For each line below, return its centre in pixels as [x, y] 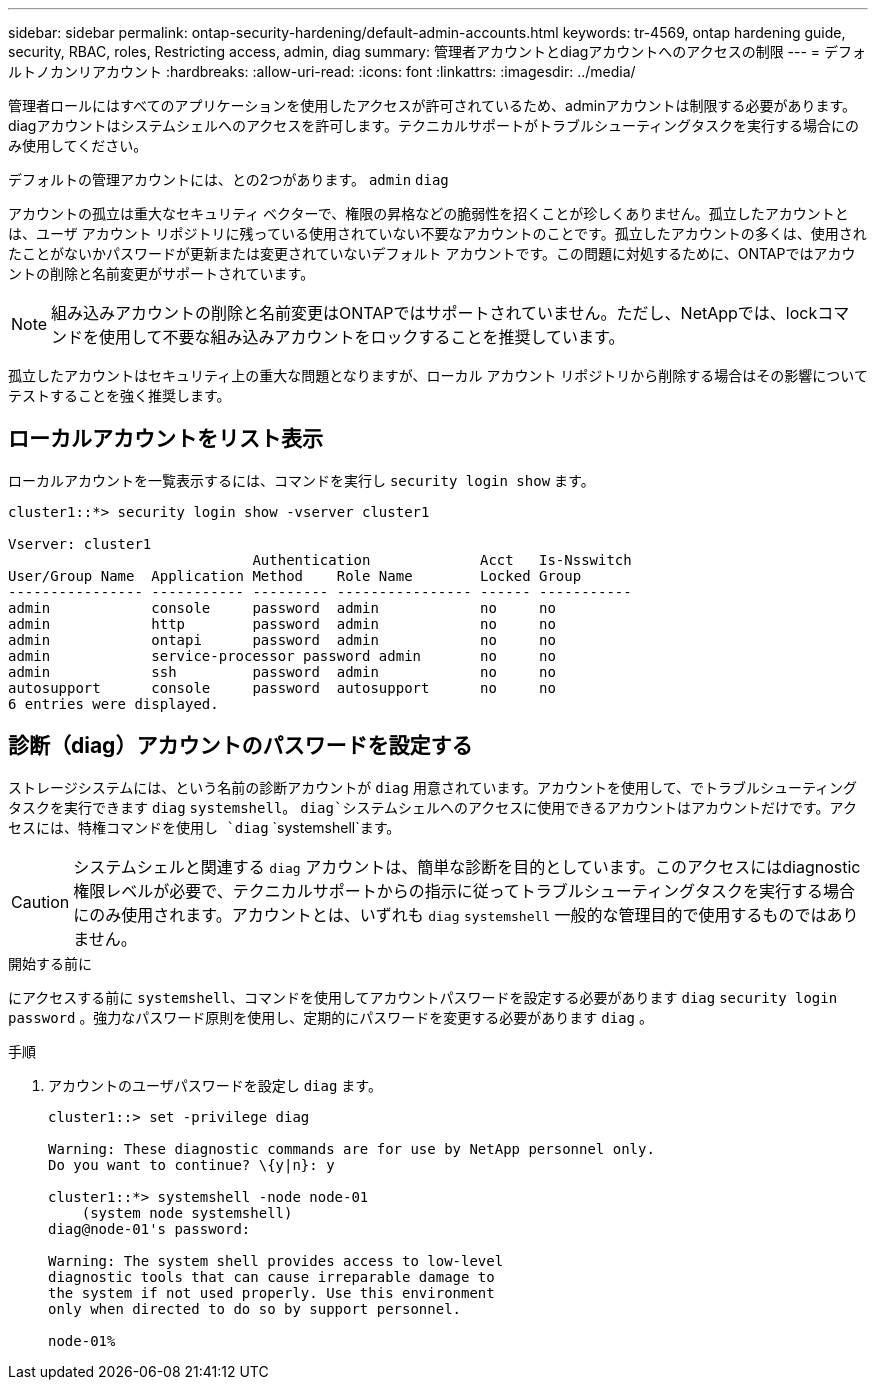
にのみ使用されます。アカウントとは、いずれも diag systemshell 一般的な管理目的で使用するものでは [450, 914]
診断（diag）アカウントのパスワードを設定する [240, 746]
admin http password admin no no [282, 623]
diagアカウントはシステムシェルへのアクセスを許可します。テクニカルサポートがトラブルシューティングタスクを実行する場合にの [434, 125]
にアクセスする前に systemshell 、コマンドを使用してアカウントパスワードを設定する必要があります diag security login [423, 997]
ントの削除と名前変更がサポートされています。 [161, 273]
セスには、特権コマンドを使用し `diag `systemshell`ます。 [204, 827]
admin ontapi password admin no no [282, 639]
